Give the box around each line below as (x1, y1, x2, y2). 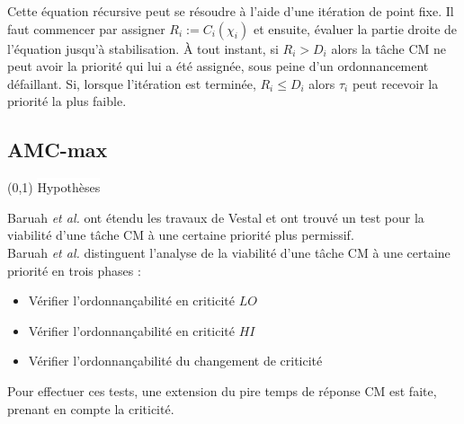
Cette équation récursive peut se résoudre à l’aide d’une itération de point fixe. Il (7, 2, 454, 20)
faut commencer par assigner (7, 19, 165, 38)
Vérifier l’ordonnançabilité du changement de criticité (28, 351, 323, 370)
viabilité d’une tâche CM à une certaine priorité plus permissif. (7, 225, 354, 244)
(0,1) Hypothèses (7, 178, 101, 197)
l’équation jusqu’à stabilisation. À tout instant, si (7, 39, 279, 57)
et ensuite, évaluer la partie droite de (253, 19, 458, 38)
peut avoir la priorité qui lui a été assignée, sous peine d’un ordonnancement (7, 57, 429, 75)
